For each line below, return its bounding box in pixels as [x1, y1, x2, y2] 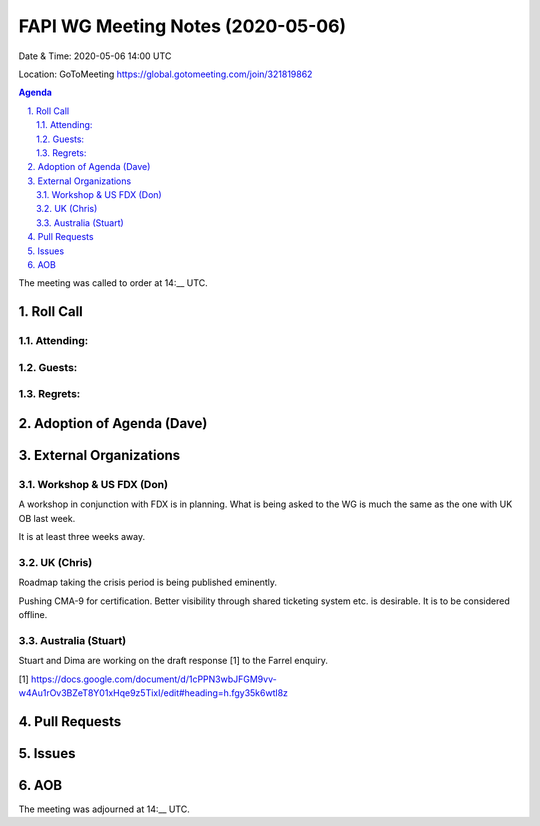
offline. [18, 608, 48, 620]
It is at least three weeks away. [18, 531, 145, 543]
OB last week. [18, 512, 76, 524]
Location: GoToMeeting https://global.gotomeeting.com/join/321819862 [18, 68, 313, 80]
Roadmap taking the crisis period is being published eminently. [18, 576, 278, 589]
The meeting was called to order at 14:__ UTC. [18, 277, 209, 289]
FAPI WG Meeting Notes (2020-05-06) [18, 15, 347, 37]
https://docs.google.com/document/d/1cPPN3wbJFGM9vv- [30, 673, 277, 685]
